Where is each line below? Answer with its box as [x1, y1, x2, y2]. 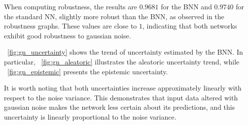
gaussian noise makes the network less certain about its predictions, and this [4, 102, 235, 112]
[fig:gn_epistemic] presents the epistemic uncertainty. [7, 66, 168, 76]
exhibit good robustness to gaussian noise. [4, 30, 131, 40]
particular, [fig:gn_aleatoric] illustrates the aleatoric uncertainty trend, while [4, 56, 240, 66]
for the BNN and [161, 1, 212, 11]
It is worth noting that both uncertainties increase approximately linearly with [4, 83, 242, 93]
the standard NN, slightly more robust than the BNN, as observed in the [4, 11, 224, 21]
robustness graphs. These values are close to [4, 21, 137, 31]
